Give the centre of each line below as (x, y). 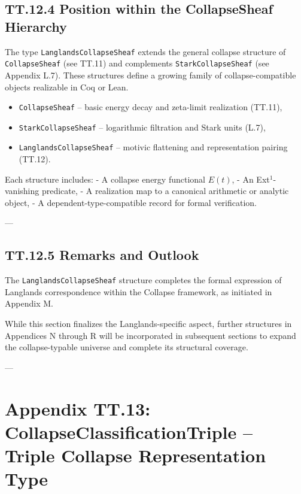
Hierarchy (36, 26)
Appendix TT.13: (78, 408)
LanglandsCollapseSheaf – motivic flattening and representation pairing (153, 147)
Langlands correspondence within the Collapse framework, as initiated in (139, 291)
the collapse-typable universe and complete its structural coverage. (127, 347)
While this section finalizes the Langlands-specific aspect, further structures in (148, 324)
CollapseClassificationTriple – (129, 431)
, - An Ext (251, 179)
